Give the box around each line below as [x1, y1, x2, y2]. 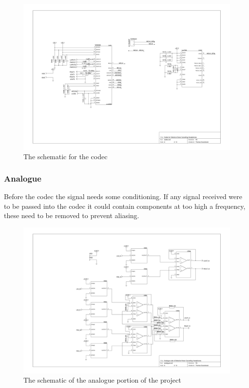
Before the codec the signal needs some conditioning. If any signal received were [4, 191, 243, 202]
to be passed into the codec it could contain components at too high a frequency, [4, 201, 246, 211]
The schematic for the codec [23, 151, 108, 162]
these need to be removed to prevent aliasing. [4, 210, 139, 221]
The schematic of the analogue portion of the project [23, 375, 181, 385]
